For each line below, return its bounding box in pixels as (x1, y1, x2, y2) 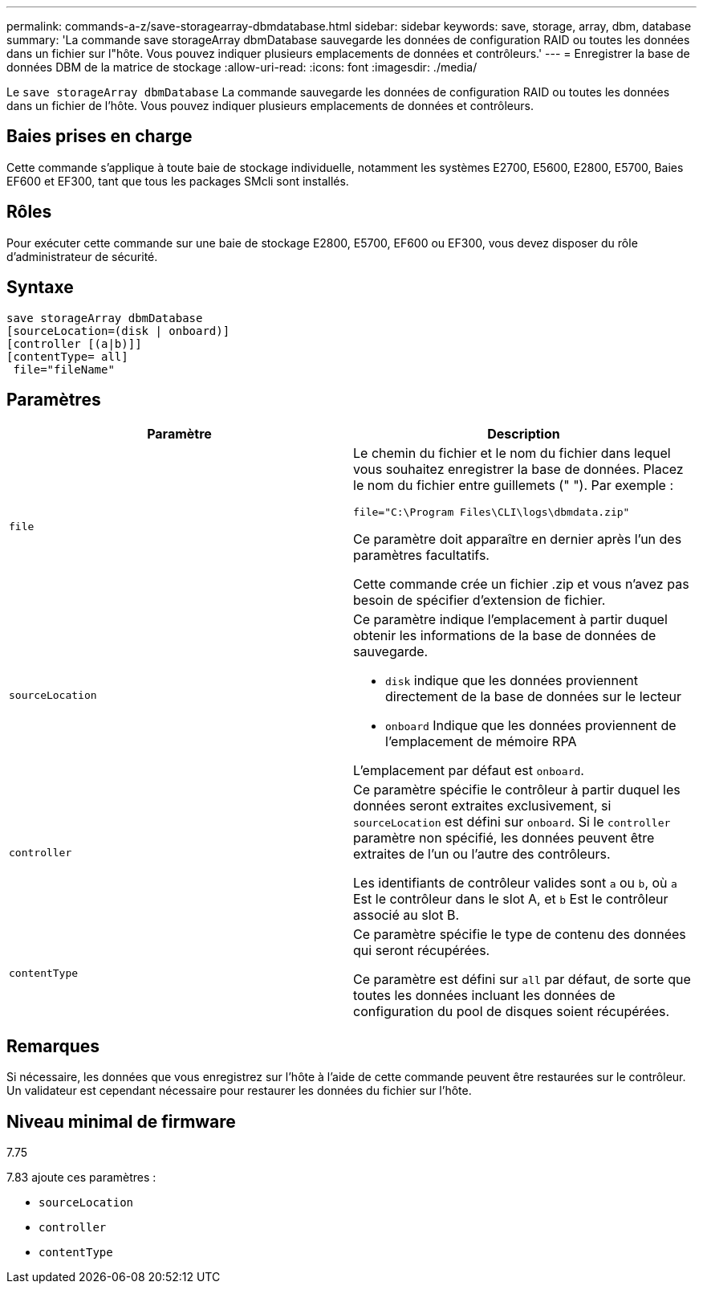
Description (487, 426, 560, 443)
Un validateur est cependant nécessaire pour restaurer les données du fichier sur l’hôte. (6, 1084, 472, 1098)
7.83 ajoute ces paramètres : (6, 1170, 156, 1185)
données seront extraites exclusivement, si (353, 798, 612, 814)
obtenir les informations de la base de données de (353, 627, 656, 644)
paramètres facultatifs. (353, 547, 490, 564)
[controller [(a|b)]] (6, 337, 142, 350)
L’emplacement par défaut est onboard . (353, 762, 584, 779)
